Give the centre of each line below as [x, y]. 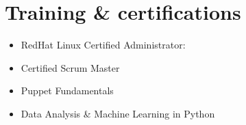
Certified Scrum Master [70, 67]
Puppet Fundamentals [67, 91]
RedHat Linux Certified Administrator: [103, 45]
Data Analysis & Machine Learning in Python [118, 113]
